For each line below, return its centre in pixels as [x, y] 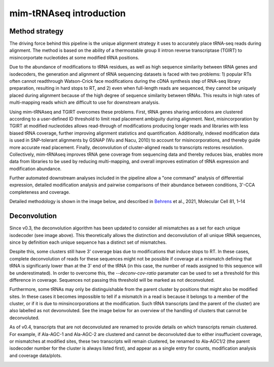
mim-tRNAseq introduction [68, 13]
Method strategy [36, 31]
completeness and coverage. [40, 192]
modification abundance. [36, 169]
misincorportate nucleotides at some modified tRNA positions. [74, 57]
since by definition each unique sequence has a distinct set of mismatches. [88, 242]
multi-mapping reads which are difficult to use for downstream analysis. [84, 103]
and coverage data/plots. [36, 355]
